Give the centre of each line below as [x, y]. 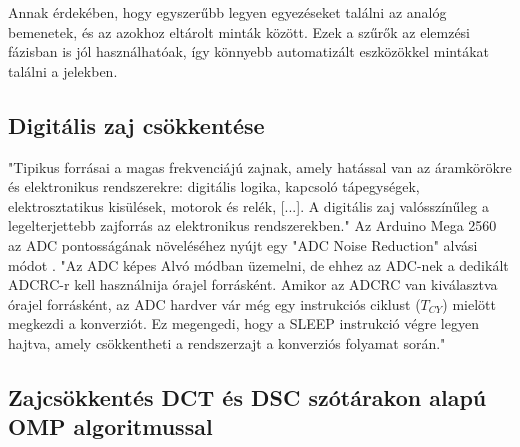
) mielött [469, 303]
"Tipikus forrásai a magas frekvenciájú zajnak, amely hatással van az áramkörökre [260, 166]
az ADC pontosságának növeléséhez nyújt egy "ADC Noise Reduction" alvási [243, 244]
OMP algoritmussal [110, 426]
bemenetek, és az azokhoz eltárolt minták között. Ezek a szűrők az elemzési [239, 31]
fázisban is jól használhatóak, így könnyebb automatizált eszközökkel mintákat [248, 51]
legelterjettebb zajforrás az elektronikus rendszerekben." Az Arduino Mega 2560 [252, 225]
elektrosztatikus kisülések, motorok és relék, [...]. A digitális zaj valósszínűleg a [248, 205]
